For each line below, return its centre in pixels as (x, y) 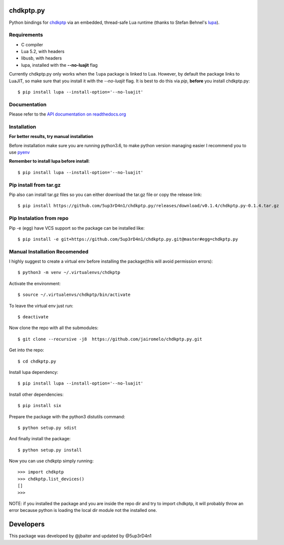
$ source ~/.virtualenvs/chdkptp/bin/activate (74, 295)
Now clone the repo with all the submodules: (54, 328)
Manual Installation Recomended (49, 252)
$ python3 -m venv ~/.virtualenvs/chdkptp (69, 272)
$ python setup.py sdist (47, 428)
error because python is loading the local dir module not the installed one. (83, 510)
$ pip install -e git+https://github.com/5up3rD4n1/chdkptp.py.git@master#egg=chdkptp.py (128, 239)
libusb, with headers (42, 58)
